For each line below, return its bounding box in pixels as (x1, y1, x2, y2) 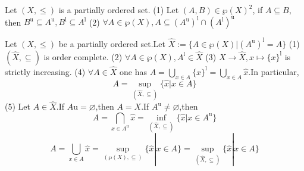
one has (120, 65, 147, 77)
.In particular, (248, 65, 299, 77)
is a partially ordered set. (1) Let (58, 4, 179, 15)
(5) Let (5, 100, 30, 113)
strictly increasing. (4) (5, 65, 86, 77)
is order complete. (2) (43, 50, 123, 63)
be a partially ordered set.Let (58, 37, 165, 49)
